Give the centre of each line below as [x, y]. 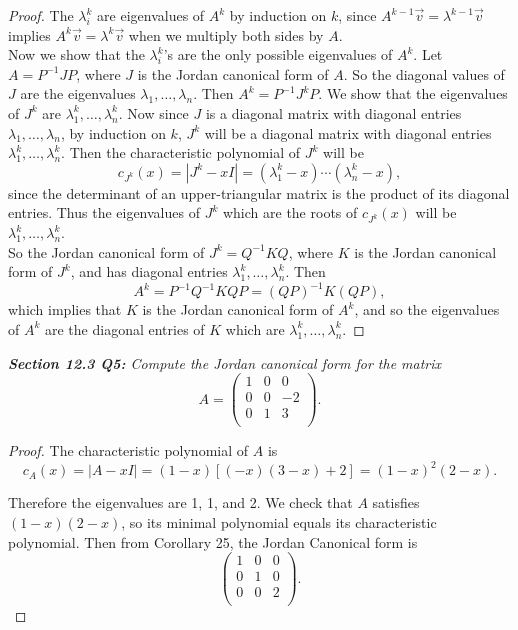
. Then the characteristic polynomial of [181, 152]
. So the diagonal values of [424, 73]
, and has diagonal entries [149, 271]
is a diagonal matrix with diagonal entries [333, 112]
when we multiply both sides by [226, 34]
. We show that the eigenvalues [413, 93]
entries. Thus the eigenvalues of [104, 212]
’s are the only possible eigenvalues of [278, 54]
